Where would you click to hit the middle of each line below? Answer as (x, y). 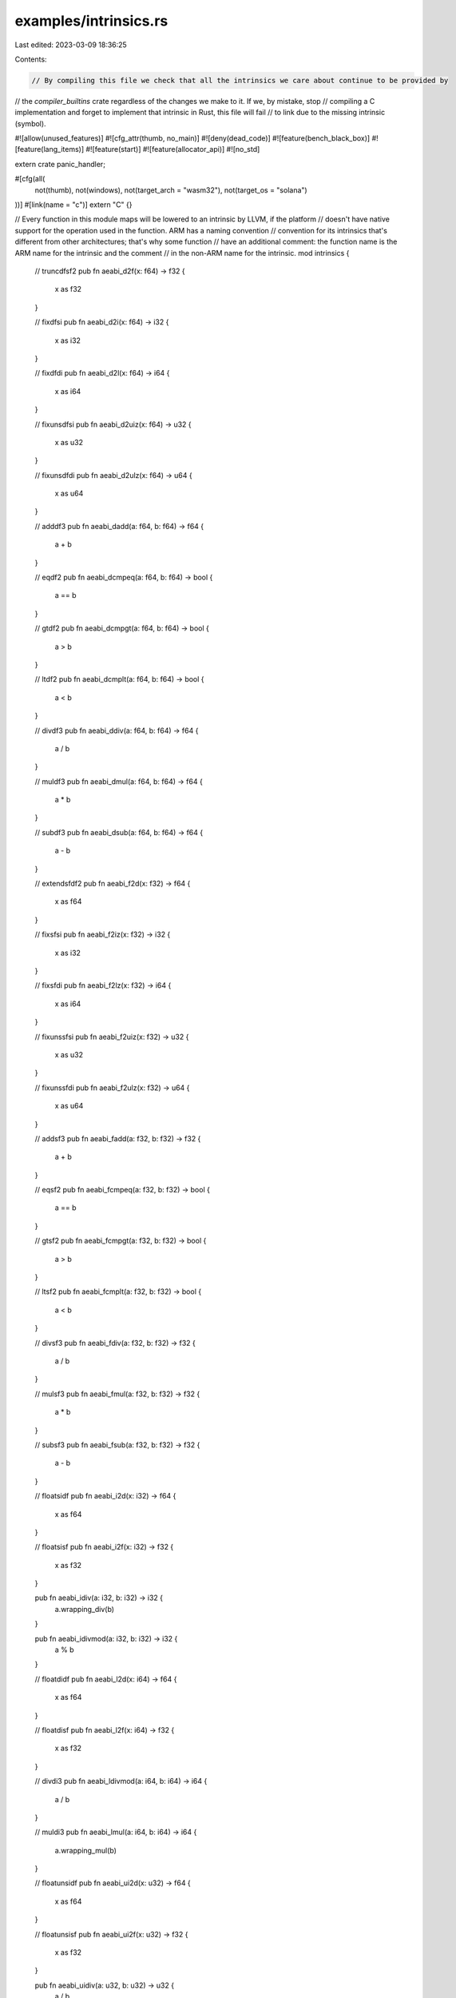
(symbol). (31, 123)
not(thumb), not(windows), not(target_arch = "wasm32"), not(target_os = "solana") (171, 190)
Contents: (31, 59)
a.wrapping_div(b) (85, 1609)
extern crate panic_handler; (60, 164)
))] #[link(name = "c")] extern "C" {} (73, 205)
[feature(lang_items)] (50, 149)
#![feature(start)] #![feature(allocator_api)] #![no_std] (172, 149)
